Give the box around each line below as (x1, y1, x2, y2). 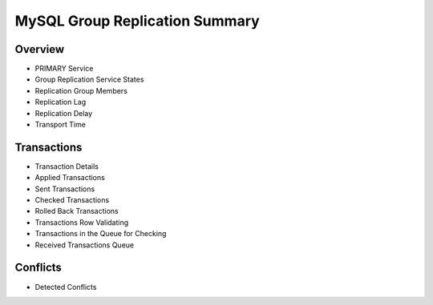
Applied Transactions (34, 173, 106, 183)
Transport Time (34, 120, 86, 130)
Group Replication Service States (34, 74, 144, 84)
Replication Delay (34, 108, 93, 118)
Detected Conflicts (34, 282, 97, 291)
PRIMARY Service (34, 64, 94, 74)
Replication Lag (34, 97, 87, 107)
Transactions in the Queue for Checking (34, 229, 167, 239)
